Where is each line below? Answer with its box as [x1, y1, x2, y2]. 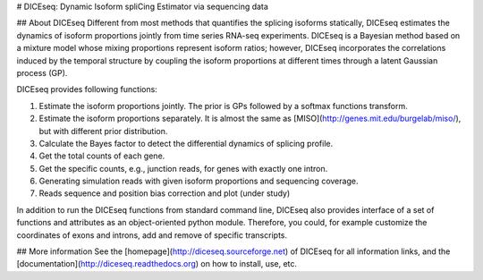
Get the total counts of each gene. [38, 150, 165, 161]
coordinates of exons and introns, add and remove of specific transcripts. [16, 229, 288, 241]
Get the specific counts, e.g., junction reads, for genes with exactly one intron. [38, 163, 328, 174]
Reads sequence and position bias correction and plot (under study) [38, 188, 291, 199]
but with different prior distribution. [38, 125, 168, 136]
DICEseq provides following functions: [16, 84, 158, 95]
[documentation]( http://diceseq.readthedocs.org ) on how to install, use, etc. [16, 259, 298, 269]
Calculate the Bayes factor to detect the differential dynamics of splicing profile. [38, 138, 334, 148]
